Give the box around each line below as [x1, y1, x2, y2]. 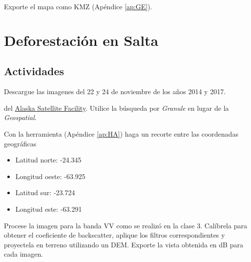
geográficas [4, 138, 37, 148]
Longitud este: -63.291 [15, 203, 82, 214]
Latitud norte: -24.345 [15, 155, 82, 165]
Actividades [4, 63, 64, 79]
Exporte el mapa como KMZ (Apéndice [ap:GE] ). [4, 1, 152, 11]
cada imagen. [4, 249, 43, 259]
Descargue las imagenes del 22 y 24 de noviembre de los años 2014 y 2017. [4, 86, 226, 97]
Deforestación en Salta [4, 30, 159, 50]
